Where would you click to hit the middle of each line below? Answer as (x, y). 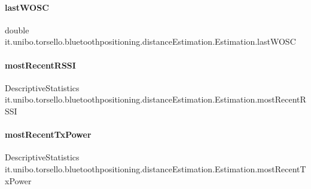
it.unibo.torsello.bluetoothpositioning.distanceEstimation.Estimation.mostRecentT (155, 168)
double (17, 30)
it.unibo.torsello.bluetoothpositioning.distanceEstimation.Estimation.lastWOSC (150, 41)
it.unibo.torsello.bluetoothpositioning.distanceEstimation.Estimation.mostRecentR (155, 99)
